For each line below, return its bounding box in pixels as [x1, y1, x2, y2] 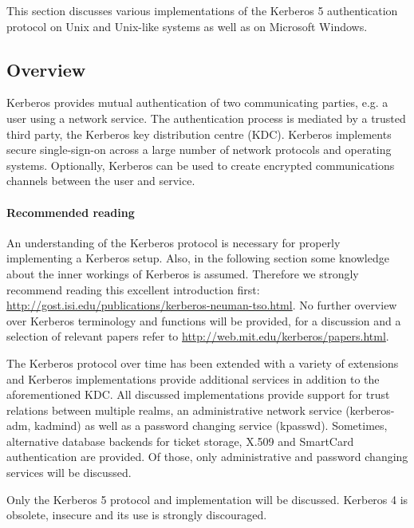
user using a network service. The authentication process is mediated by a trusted [6, 109, 406, 126]
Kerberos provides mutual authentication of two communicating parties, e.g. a [6, 94, 388, 111]
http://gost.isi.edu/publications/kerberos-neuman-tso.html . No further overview [6, 297, 397, 313]
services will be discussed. [6, 464, 132, 481]
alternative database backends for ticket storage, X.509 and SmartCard [6, 432, 354, 449]
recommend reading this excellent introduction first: [6, 281, 260, 297]
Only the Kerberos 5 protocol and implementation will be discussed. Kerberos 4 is [6, 491, 408, 507]
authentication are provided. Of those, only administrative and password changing [6, 448, 408, 465]
